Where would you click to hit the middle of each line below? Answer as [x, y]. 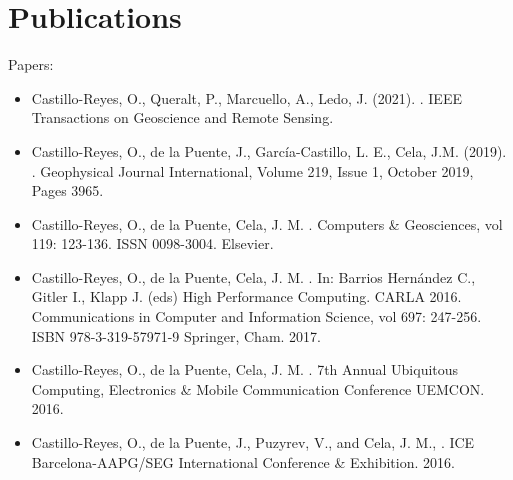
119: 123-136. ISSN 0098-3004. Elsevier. [152, 243]
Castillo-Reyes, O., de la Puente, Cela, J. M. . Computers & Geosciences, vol [267, 223]
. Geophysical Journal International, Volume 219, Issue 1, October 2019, [252, 170]
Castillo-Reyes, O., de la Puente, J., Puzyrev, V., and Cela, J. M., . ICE [253, 442]
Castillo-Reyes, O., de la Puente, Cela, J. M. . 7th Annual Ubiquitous [245, 369]
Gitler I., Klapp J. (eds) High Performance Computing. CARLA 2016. [246, 296]
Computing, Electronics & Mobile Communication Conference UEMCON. [258, 388]
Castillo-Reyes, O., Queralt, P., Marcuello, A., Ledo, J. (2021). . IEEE [246, 97]
